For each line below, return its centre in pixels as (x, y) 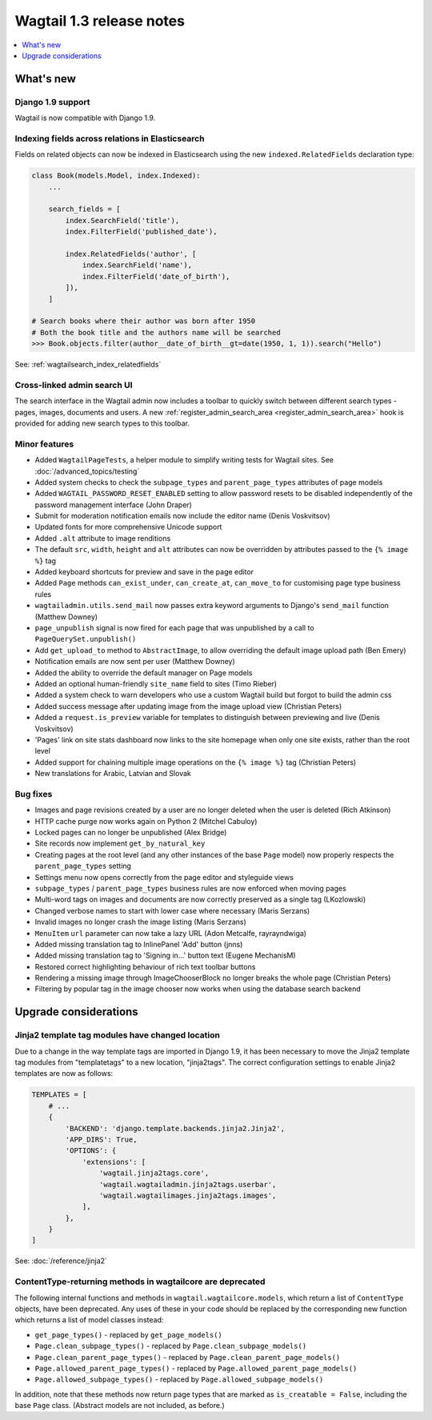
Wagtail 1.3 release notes (100, 21)
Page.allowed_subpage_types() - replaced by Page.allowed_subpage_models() (179, 1379)
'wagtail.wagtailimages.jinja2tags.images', (188, 1195)
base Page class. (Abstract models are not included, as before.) (120, 1406)
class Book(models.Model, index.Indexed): (116, 176)
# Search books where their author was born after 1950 (144, 321)
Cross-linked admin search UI (74, 385)
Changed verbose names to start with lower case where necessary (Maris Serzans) (172, 910)
